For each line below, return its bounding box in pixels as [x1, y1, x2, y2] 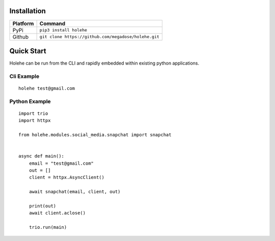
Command [39, 20, 66, 27]
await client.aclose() [29, 210, 86, 216]
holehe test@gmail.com [18, 85, 75, 91]
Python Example [9, 98, 51, 105]
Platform [12, 20, 34, 27]
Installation [9, 7, 46, 15]
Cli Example [9, 73, 40, 80]
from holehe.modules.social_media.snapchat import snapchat [18, 132, 172, 138]
